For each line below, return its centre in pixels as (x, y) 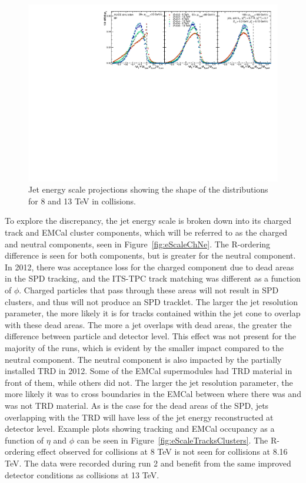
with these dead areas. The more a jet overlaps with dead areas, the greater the (148, 324)
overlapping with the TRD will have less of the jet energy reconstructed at (139, 417)
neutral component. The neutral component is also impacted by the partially (143, 359)
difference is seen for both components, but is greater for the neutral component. (150, 255)
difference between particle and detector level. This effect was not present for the (151, 336)
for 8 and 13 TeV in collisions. (82, 201)
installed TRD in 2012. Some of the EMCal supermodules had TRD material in (149, 371)
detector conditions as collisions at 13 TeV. (82, 474)
